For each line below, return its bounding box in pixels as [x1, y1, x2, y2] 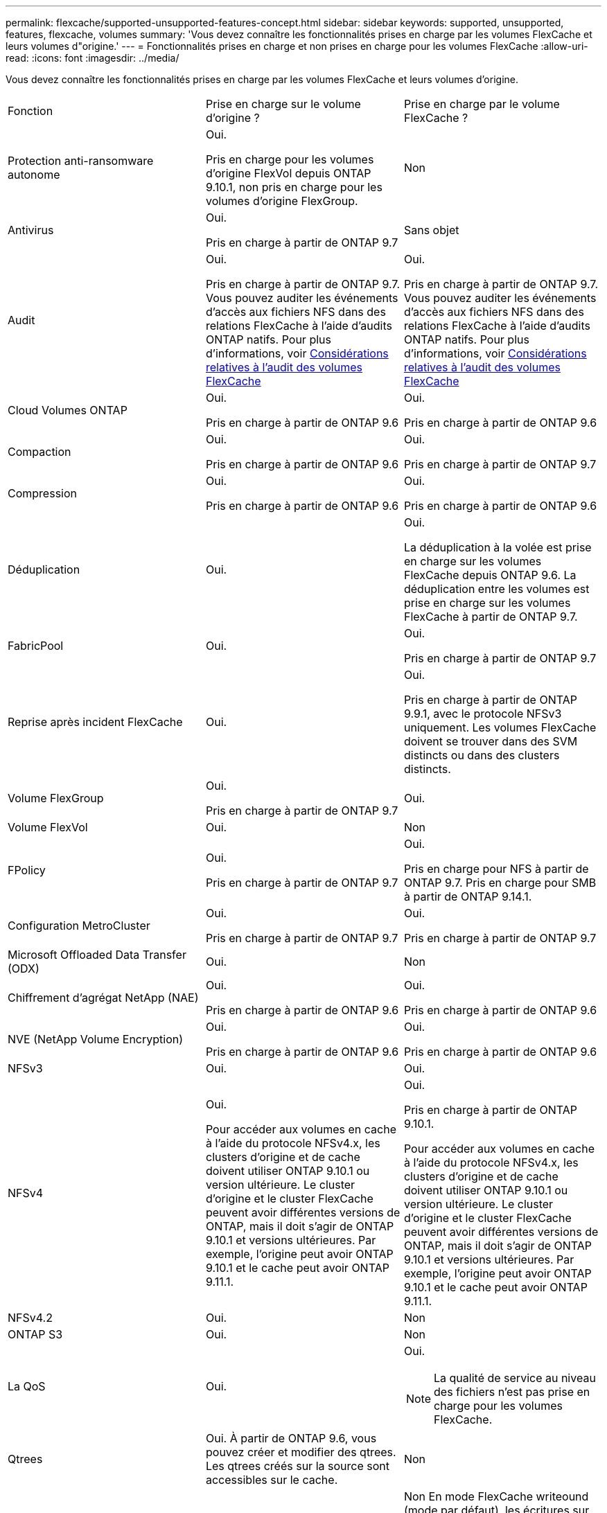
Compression [8, 486, 77, 500]
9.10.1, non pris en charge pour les [205, 180, 382, 194]
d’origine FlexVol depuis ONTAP [205, 166, 371, 180]
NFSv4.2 [8, 1311, 53, 1325]
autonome [8, 168, 60, 182]
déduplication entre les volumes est [403, 582, 590, 596]
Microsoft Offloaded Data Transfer [8, 948, 186, 962]
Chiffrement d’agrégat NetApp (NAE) [8, 991, 199, 1005]
